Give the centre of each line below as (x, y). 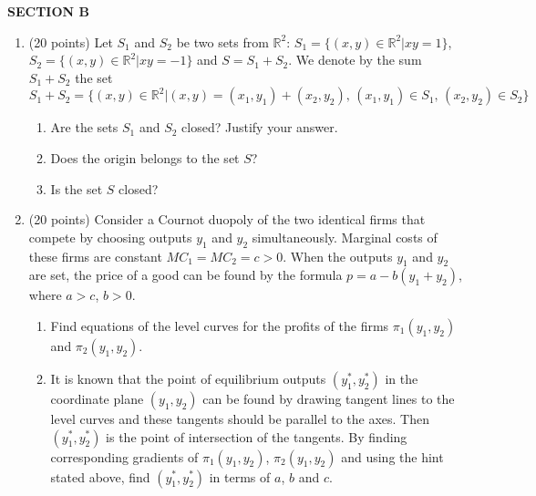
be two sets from (222, 41)
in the (402, 378)
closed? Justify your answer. (260, 127)
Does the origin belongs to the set (145, 157)
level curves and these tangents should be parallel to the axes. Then (240, 418)
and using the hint (392, 456)
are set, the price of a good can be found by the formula (186, 275)
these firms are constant (95, 256)
